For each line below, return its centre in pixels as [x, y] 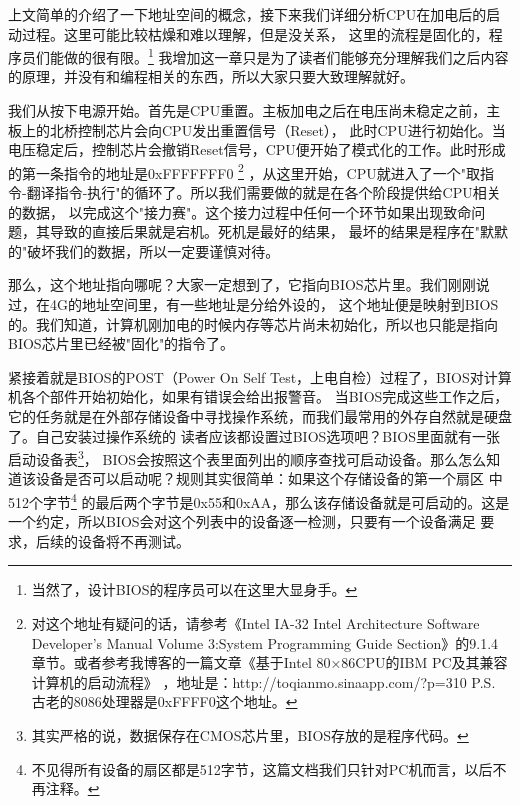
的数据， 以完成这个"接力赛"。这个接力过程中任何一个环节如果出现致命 [240, 211]
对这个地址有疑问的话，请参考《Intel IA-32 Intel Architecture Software [255, 623]
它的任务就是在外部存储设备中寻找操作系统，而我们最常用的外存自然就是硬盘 [260, 416]
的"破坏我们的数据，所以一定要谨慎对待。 [144, 250]
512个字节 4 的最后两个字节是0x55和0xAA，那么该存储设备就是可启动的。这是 [259, 500]
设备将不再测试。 [133, 540]
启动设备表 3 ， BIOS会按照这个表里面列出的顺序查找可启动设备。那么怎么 [247, 457]
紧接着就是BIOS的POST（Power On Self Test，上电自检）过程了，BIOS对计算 [260, 376]
